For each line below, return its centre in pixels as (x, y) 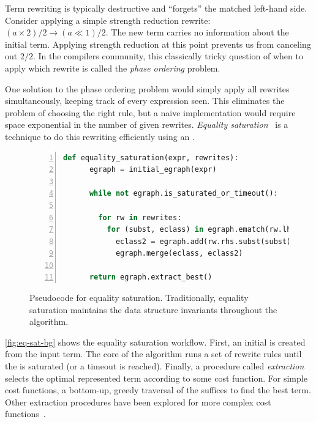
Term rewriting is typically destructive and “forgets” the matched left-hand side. (156, 8)
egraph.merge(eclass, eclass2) (179, 254)
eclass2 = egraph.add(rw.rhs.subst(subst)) (205, 241)
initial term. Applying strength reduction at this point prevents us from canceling (158, 44)
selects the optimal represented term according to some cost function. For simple (156, 378)
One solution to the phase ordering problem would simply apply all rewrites (147, 88)
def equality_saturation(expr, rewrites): (151, 157)
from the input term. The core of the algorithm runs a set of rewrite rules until (153, 354)
